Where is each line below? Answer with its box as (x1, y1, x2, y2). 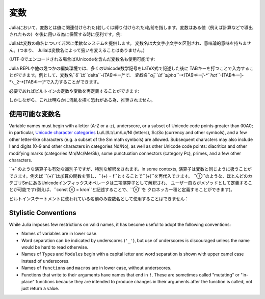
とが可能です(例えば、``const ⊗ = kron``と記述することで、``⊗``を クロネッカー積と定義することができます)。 (9, 187, 235, 192)
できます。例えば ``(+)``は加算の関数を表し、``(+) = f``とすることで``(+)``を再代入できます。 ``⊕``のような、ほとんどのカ (9, 173, 253, 179)
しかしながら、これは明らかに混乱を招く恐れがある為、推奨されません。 (9, 97, 156, 103)
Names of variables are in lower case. (21, 231, 98, 237)
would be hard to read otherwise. (21, 244, 88, 250)
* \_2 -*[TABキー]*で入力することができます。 (9, 79, 102, 85)
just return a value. (21, 285, 59, 292)
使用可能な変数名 (9, 109, 61, 118)
